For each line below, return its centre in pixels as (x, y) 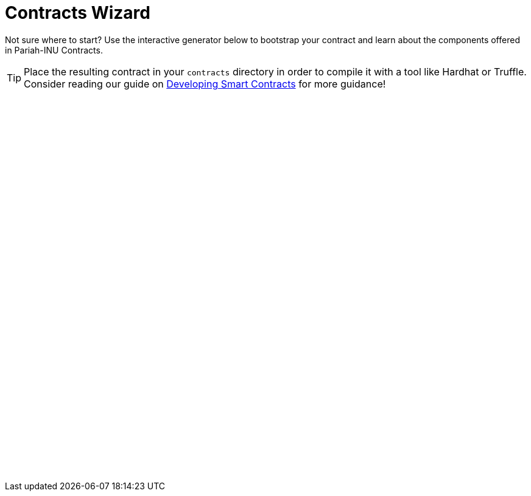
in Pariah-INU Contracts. (54, 50)
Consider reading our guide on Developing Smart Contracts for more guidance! (205, 84)
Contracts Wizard (78, 13)
